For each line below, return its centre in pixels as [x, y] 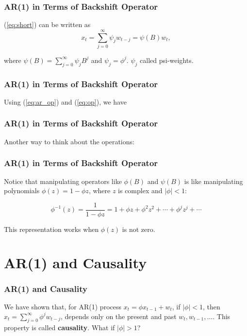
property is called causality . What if [59, 328]
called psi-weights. [167, 60]
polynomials [22, 191]
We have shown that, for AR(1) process [63, 307]
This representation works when [51, 229]
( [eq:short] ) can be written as [47, 24]
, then [212, 307]
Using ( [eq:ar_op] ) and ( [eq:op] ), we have [65, 101]
